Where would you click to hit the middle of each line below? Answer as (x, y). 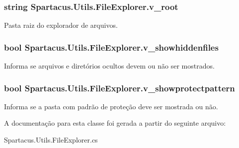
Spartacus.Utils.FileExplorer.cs (51, 140)
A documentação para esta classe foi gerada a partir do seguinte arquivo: (115, 123)
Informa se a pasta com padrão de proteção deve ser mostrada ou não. (111, 106)
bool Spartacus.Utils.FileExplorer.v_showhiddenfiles (111, 47)
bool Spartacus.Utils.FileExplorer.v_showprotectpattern (119, 88)
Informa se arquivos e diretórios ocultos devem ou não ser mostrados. (109, 66)
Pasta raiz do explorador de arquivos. (61, 25)
